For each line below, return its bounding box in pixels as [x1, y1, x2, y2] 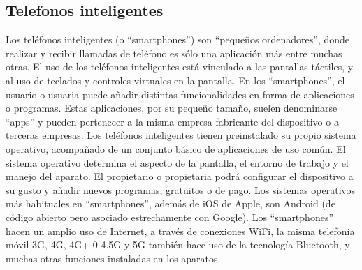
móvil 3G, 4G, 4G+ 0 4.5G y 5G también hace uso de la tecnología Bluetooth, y [6, 237, 350, 252]
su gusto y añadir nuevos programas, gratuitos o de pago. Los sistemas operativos [6, 182, 356, 197]
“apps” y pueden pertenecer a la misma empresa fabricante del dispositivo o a [6, 114, 339, 128]
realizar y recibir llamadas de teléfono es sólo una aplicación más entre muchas [6, 45, 342, 60]
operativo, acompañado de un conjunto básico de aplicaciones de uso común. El [6, 141, 346, 156]
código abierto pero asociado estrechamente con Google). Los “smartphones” [6, 209, 334, 224]
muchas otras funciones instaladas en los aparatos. [6, 250, 221, 265]
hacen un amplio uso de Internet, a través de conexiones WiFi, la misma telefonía [6, 223, 355, 238]
